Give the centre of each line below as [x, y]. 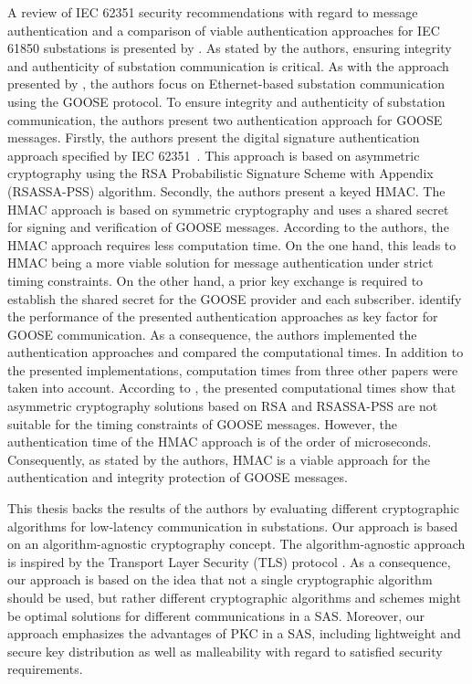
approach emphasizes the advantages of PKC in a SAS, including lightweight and [234, 633]
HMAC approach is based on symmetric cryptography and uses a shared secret [228, 209]
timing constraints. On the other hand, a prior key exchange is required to [215, 280]
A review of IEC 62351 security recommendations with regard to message [213, 12]
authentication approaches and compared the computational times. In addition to [236, 352]
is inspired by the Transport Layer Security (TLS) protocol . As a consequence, [229, 561]
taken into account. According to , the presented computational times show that [232, 388]
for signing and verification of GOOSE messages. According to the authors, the [228, 227]
